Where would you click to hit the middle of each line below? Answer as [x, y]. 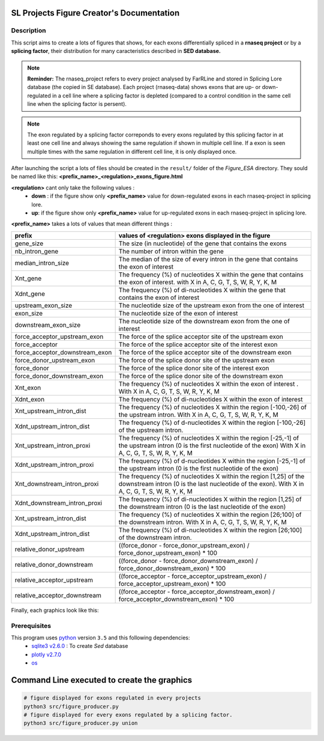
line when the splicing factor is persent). [77, 104]
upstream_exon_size [43, 305]
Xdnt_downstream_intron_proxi [58, 503]
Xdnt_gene [30, 293]
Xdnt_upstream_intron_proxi [54, 465]
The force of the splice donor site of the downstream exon [201, 376]
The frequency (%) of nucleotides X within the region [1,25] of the [211, 476]
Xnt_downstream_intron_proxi [57, 484]
